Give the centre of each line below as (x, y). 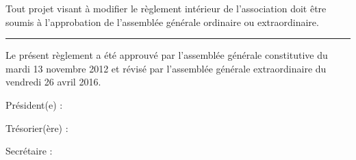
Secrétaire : (29, 151)
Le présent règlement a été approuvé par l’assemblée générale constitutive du (167, 55)
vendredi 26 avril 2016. (53, 82)
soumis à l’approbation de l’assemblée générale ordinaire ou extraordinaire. (162, 22)
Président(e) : (34, 104)
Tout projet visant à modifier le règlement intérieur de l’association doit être (166, 8)
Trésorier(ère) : (37, 128)
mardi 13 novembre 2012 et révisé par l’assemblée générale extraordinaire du (166, 68)
